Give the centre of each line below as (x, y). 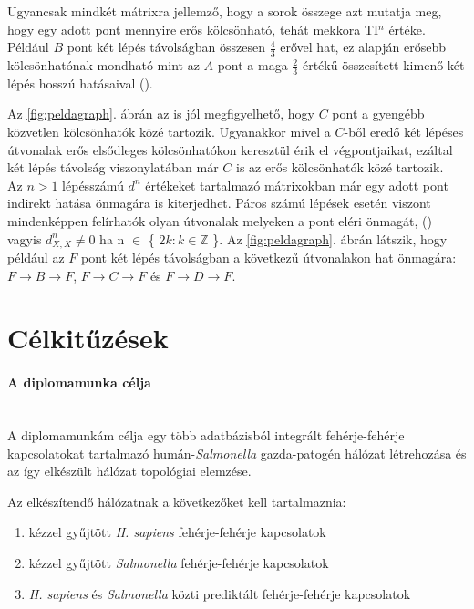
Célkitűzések (88, 338)
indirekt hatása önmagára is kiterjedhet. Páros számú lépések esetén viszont (219, 203)
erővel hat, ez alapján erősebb (363, 47)
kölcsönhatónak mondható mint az (103, 65)
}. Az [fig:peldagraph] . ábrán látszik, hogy (330, 238)
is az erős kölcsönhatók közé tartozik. (340, 167)
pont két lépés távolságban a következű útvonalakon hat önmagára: (268, 258)
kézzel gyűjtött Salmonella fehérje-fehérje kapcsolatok (179, 562)
